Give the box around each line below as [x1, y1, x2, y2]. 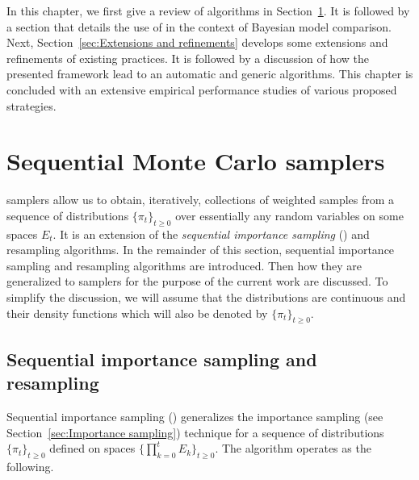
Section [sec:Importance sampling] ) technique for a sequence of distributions [6, 424, 384, 440]
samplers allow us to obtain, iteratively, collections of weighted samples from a [6, 191, 395, 208]
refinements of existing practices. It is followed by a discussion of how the [6, 49, 369, 66]
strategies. [6, 97, 57, 114]
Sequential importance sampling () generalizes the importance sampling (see [6, 408, 383, 425]
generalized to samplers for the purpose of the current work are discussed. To [6, 273, 388, 290]
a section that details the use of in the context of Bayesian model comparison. [6, 18, 392, 35]
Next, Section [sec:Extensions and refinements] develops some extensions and [6, 34, 388, 51]
